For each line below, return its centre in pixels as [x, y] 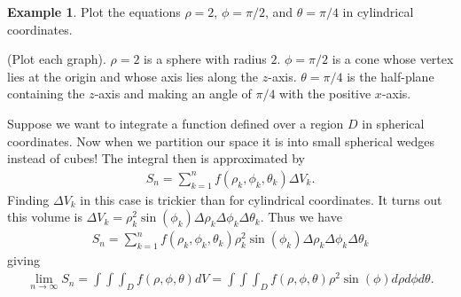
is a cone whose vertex [393, 59]
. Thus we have [301, 217]
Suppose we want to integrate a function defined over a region [176, 123]
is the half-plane [391, 76]
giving [23, 260]
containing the [46, 94]
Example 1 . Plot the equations [94, 12]
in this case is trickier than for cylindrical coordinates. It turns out [261, 199]
